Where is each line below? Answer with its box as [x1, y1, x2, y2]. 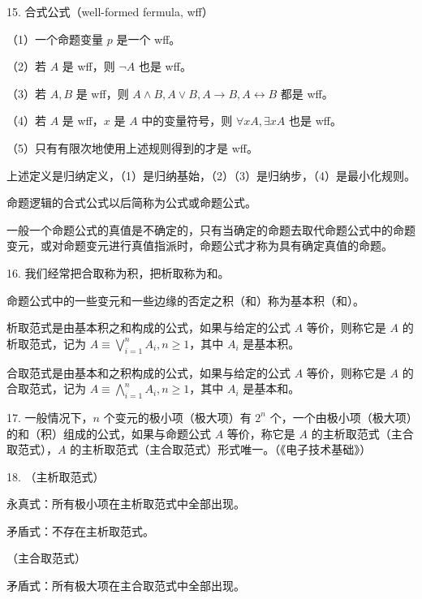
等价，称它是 [226, 424, 295, 442]
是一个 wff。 [116, 30, 181, 47]
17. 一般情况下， [6, 408, 93, 425]
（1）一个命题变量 [6, 30, 103, 47]
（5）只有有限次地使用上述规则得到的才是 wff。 [6, 139, 258, 156]
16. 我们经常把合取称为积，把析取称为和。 [6, 264, 230, 281]
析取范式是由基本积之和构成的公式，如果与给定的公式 [6, 319, 291, 336]
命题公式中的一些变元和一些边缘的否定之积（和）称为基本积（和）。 [6, 291, 364, 308]
